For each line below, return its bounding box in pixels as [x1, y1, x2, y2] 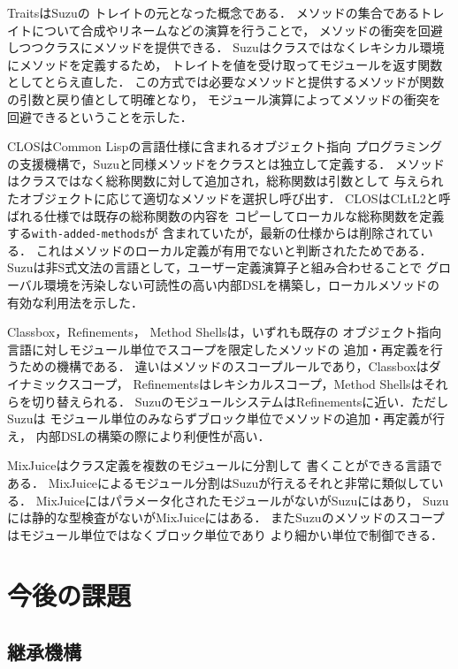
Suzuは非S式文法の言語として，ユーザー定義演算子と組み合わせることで [7, 258, 423, 277]
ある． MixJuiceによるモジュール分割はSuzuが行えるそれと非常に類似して [7, 473, 431, 491]
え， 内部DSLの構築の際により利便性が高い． [7, 426, 271, 445]
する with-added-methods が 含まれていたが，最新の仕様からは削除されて [7, 224, 421, 242]
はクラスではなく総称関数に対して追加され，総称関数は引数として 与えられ [7, 171, 444, 190]
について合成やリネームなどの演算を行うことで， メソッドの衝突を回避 [31, 20, 443, 39]
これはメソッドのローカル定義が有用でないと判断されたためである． [35, 240, 432, 259]
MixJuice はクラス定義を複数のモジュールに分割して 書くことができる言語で [7, 456, 443, 475]
